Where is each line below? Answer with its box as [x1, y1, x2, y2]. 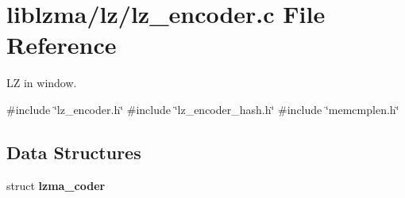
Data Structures [6, 139, 141, 164]
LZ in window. [6, 74, 77, 91]
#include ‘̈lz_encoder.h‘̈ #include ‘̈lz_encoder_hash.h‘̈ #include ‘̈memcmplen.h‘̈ [6, 101, 399, 117]
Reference [6, 29, 117, 61]
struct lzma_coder [6, 177, 106, 193]
